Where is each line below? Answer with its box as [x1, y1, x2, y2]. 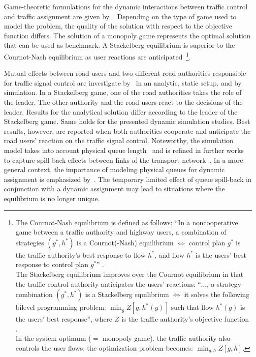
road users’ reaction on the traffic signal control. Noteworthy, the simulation [4, 135, 234, 146]
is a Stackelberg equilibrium [85, 289, 169, 299]
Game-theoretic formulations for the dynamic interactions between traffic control [4, 1, 248, 11]
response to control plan [15, 259, 89, 269]
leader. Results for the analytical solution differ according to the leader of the [4, 106, 238, 117]
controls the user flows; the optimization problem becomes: [15, 342, 193, 353]
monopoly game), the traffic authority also [102, 333, 231, 343]
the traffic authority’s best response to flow [15, 249, 146, 260]
